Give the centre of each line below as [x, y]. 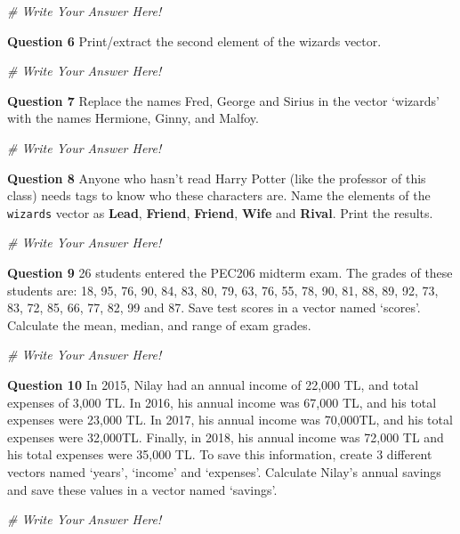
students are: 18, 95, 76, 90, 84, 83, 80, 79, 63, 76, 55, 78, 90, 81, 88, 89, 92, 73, [223, 290]
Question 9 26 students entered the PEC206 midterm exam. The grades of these [230, 272]
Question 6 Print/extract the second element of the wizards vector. [194, 40]
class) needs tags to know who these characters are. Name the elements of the [219, 195]
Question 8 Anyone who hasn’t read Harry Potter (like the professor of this [217, 178]
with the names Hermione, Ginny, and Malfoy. [133, 118]
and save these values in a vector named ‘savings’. [142, 489]
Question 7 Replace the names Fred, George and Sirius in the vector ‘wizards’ [223, 100]
